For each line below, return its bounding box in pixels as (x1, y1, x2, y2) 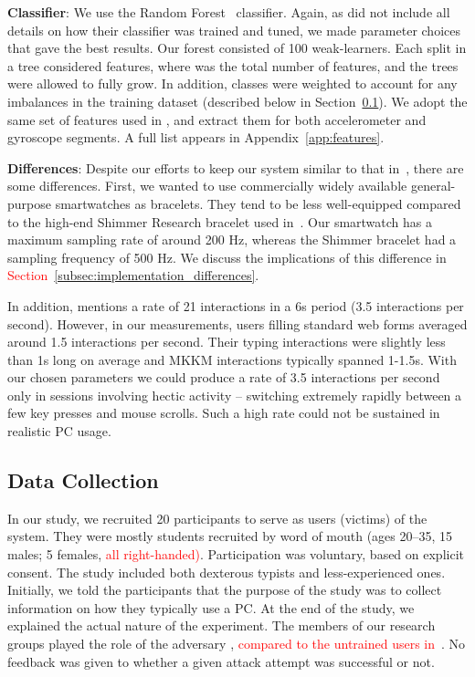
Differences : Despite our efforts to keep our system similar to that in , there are (7, 158, 464, 177)
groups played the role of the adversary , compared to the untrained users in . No (7, 634, 466, 653)
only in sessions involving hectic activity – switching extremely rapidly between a (7, 385, 462, 404)
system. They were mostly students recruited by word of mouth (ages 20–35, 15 (7, 526, 453, 546)
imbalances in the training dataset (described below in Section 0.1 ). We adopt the (7, 91, 468, 110)
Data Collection (7, 466, 159, 495)
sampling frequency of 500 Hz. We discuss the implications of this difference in (7, 247, 447, 266)
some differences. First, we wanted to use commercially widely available (7, 176, 407, 195)
